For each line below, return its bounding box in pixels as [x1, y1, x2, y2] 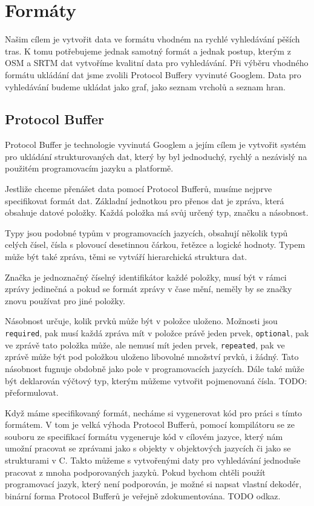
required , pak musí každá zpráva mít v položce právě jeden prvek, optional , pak [5, 327, 309, 339]
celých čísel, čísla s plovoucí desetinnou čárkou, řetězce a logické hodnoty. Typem [5, 238, 306, 251]
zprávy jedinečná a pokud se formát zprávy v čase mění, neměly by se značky [5, 282, 292, 295]
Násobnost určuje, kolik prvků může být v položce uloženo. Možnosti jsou [5, 315, 278, 327]
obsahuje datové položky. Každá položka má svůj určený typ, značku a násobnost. [5, 206, 309, 219]
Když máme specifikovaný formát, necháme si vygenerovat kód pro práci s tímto [5, 406, 303, 419]
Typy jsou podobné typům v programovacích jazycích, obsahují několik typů [5, 226, 288, 239]
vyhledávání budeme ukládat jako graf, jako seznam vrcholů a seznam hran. [5, 80, 286, 93]
